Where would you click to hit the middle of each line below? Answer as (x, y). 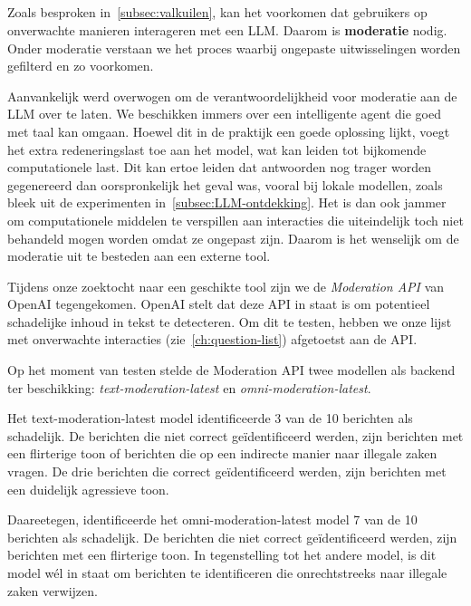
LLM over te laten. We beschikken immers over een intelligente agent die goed (224, 114)
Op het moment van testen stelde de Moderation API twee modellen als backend (231, 370)
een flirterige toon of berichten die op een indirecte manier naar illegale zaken (222, 453)
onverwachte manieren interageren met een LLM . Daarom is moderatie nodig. (227, 29)
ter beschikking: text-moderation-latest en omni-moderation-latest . (189, 387)
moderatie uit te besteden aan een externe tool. (139, 256)
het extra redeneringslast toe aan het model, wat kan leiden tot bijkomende (217, 149)
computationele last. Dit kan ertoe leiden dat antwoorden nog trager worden (219, 167)
